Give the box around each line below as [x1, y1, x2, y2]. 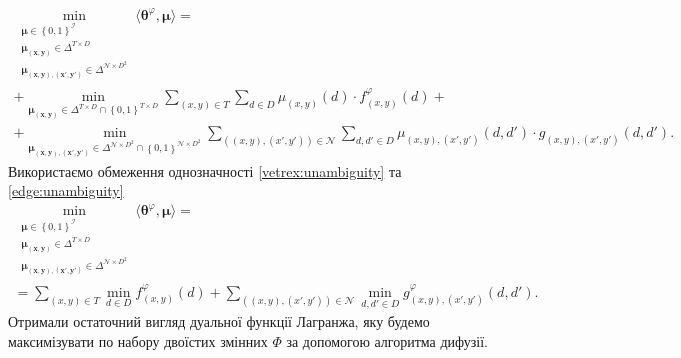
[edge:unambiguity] [8, 180, 124, 201]
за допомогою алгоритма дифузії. [286, 330, 489, 351]
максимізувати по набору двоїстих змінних [8, 330, 268, 351]
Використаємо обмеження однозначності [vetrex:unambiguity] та [8, 160, 402, 181]
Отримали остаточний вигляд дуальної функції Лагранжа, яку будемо [8, 311, 430, 332]
